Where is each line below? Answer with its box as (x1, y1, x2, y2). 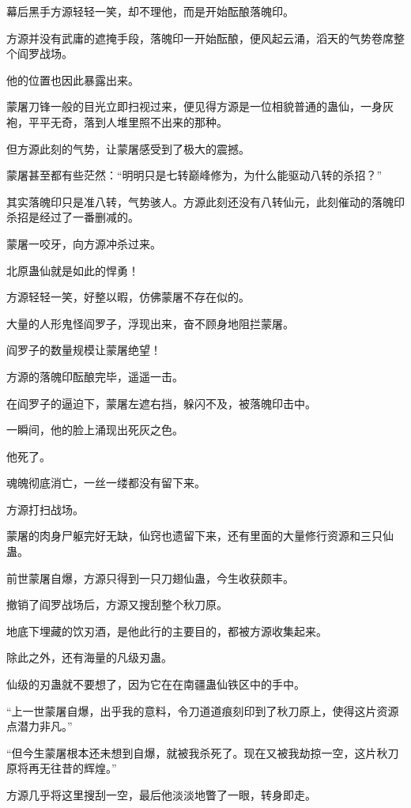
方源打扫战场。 (6, 500, 84, 517)
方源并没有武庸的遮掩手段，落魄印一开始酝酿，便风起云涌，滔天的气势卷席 (6, 29, 394, 46)
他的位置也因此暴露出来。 (6, 71, 139, 88)
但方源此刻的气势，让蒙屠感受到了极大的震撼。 (6, 140, 250, 157)
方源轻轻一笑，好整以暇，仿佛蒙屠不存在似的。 (6, 289, 250, 305)
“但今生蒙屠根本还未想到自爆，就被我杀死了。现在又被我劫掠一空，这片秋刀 (6, 744, 399, 761)
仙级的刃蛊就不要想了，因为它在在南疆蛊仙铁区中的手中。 (6, 676, 305, 693)
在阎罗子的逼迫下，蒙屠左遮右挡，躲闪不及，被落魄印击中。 (6, 395, 316, 411)
